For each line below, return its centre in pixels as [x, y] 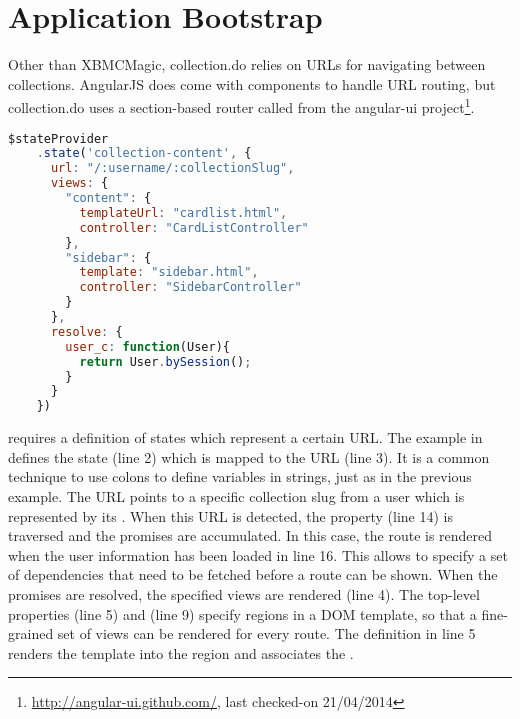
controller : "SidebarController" [190, 287]
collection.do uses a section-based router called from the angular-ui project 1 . [241, 105]
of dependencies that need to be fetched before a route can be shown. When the [253, 574]
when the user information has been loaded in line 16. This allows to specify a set [258, 554]
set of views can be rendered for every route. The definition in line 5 [266, 633]
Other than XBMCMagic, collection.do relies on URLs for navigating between [247, 64]
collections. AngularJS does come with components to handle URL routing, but [252, 83]
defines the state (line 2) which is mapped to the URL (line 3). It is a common [249, 456]
